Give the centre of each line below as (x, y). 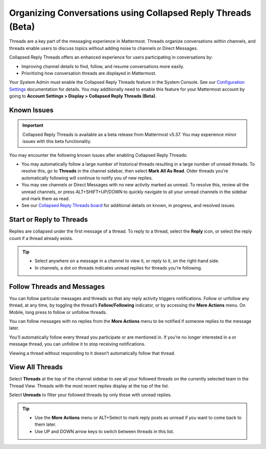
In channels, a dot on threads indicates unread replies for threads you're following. (118, 268)
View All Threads (36, 367)
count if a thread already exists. (41, 238)
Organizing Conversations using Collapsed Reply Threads (130, 13)
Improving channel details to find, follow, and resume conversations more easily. (103, 66)
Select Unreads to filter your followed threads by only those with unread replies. (90, 395)
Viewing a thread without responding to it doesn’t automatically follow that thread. (92, 353)
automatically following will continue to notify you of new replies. (87, 178)
